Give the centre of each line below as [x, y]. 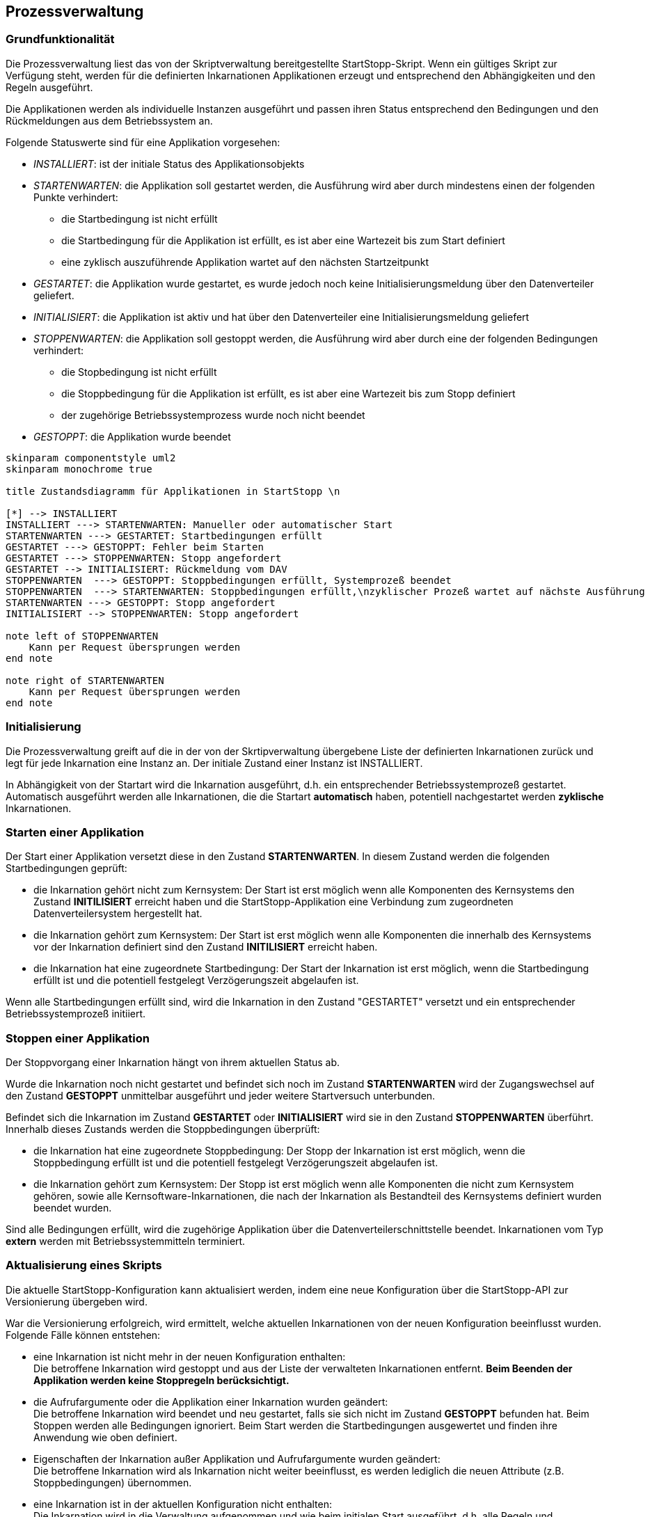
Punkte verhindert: [76, 197]
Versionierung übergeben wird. [77, 1301]
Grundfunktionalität [60, 39]
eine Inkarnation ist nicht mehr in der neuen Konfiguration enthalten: [190, 1356]
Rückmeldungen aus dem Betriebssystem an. [109, 120]
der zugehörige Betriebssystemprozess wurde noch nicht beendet [213, 415]
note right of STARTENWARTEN [85, 680]
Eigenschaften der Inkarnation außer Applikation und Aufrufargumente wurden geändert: [237, 1459]
